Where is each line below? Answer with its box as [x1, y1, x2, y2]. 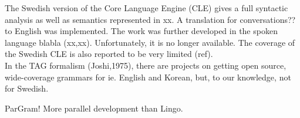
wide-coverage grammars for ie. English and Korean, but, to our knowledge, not [5, 70, 291, 83]
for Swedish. [5, 82, 49, 95]
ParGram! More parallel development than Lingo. [5, 102, 183, 114]
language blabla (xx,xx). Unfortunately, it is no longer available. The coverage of [5, 36, 295, 48]
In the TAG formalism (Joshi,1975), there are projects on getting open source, [5, 59, 286, 71]
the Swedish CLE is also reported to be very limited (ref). [5, 48, 213, 60]
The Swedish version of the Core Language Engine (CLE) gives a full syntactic [5, 2, 288, 14]
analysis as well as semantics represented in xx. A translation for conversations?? [5, 13, 296, 25]
